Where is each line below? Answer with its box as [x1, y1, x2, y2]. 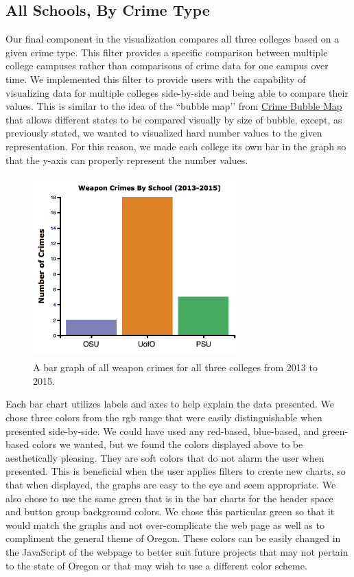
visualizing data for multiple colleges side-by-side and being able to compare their [5, 85, 349, 99]
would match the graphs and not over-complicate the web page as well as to [5, 517, 324, 532]
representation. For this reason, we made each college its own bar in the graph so [5, 139, 346, 153]
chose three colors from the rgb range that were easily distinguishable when [5, 410, 322, 425]
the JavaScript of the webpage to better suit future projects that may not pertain [5, 545, 349, 559]
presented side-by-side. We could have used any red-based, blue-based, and [5, 423, 320, 438]
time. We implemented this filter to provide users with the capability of [5, 71, 306, 86]
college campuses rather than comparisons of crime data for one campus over [5, 58, 329, 73]
